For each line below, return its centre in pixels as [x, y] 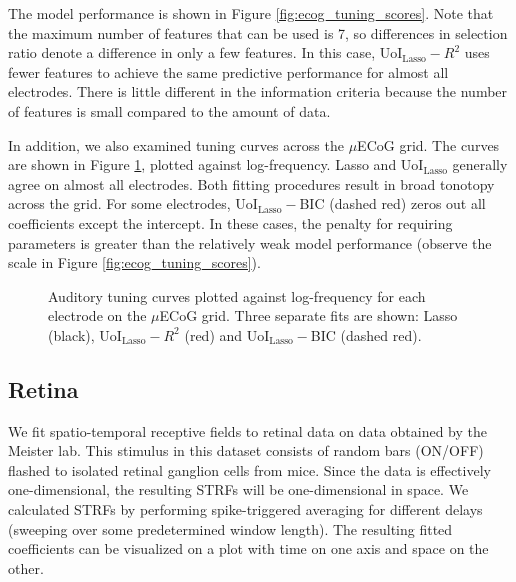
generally [480, 164]
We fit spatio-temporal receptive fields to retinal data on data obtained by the [248, 430]
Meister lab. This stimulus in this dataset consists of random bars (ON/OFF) [246, 450]
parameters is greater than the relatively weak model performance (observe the [250, 242]
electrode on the [97, 315]
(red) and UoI [227, 334]
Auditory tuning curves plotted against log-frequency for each [237, 295]
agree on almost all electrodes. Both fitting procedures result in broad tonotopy [251, 183]
